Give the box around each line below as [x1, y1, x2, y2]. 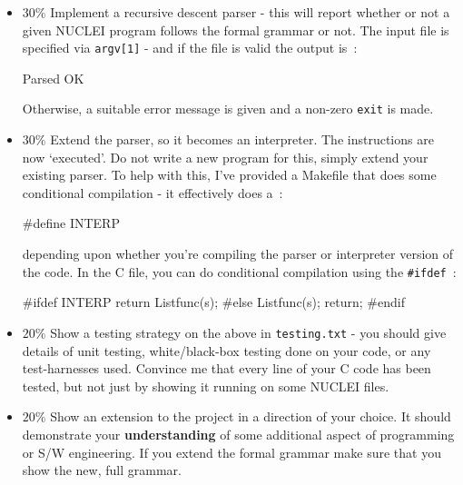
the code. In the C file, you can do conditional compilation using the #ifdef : [22, 262, 457, 281]
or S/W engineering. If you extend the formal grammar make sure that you [22, 442, 441, 461]
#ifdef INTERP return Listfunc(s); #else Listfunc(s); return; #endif [22, 292, 405, 312]
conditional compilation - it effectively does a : [22, 183, 283, 202]
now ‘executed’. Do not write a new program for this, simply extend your [22, 147, 429, 166]
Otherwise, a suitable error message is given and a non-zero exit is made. [22, 99, 434, 118]
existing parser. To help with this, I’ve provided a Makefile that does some [22, 165, 437, 184]
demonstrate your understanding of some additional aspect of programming [22, 424, 455, 443]
